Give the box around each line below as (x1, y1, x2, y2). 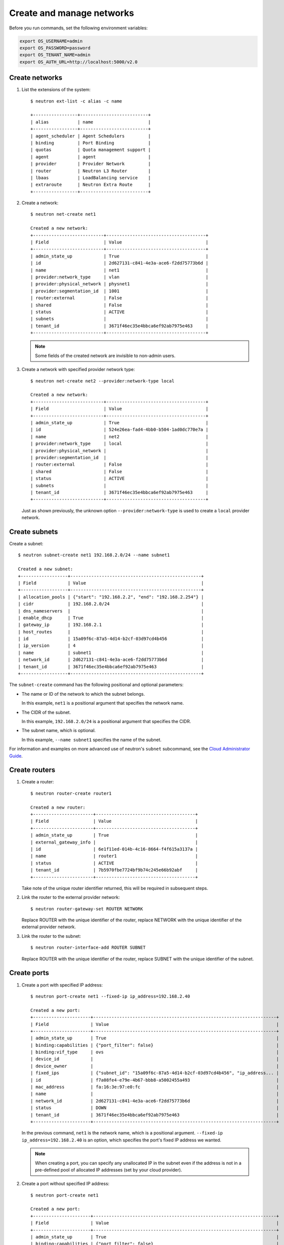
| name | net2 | (30, 434, 209, 439)
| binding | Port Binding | (30, 140, 151, 145)
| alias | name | (30, 119, 151, 124)
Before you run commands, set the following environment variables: (9, 25, 148, 31)
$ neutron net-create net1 (30, 212, 96, 217)
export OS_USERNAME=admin (19, 38, 83, 44)
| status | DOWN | (30, 1105, 279, 1111)
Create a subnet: (9, 540, 44, 546)
